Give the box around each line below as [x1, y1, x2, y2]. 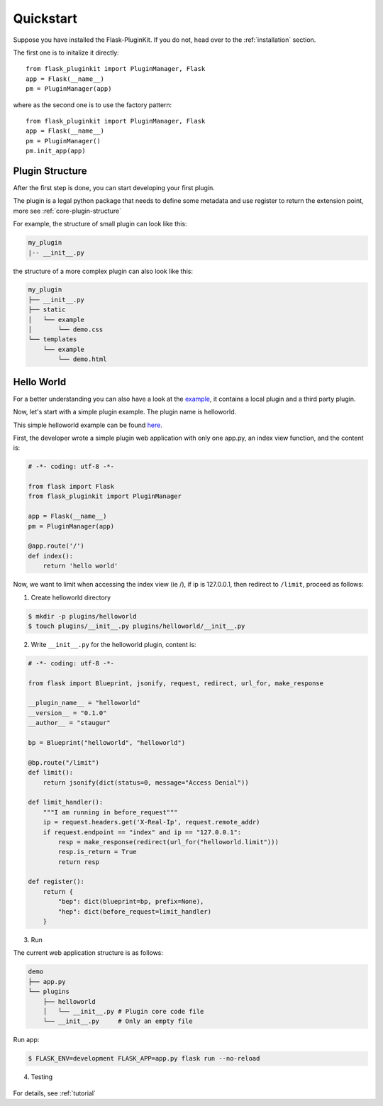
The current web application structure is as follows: [13, 949, 163, 957]
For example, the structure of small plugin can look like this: [13, 220, 187, 228]
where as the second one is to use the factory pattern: [13, 100, 172, 109]
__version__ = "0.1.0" [28, 709, 107, 717]
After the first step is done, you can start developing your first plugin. [13, 183, 216, 192]
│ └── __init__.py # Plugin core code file [43, 1007, 204, 1015]
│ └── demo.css [28, 326, 104, 333]
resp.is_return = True [57, 848, 138, 856]
